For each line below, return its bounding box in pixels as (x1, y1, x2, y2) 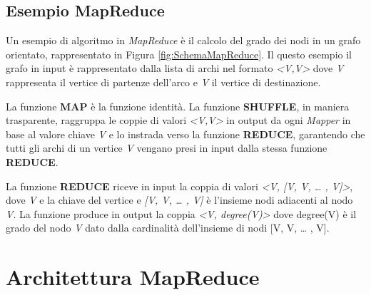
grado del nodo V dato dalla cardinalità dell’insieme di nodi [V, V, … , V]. (6, 220, 330, 235)
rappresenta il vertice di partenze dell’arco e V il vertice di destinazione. (6, 74, 321, 89)
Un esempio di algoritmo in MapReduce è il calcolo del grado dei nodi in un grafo (6, 33, 361, 48)
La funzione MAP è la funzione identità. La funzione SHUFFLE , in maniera (6, 98, 350, 113)
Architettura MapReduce (6, 262, 260, 291)
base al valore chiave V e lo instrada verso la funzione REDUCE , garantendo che (6, 126, 365, 141)
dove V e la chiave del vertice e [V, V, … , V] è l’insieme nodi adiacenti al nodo (6, 192, 353, 207)
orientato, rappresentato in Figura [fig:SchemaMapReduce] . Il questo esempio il (6, 46, 352, 61)
